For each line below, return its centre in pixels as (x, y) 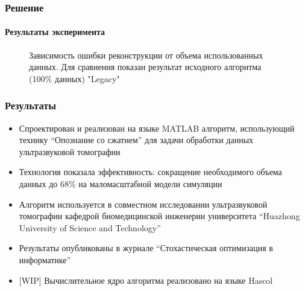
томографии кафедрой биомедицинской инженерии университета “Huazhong (159, 216)
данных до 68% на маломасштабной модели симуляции (121, 184)
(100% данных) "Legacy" (74, 78)
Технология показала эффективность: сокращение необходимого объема (150, 172)
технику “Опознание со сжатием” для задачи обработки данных (136, 140)
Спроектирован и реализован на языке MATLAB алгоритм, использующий (157, 128)
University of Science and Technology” (90, 227)
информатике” (45, 259)
